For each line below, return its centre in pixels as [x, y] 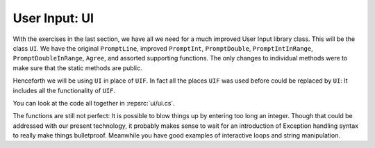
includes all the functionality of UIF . [64, 90]
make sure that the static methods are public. [77, 68]
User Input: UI [53, 18]
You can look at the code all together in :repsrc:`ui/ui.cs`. [94, 103]
